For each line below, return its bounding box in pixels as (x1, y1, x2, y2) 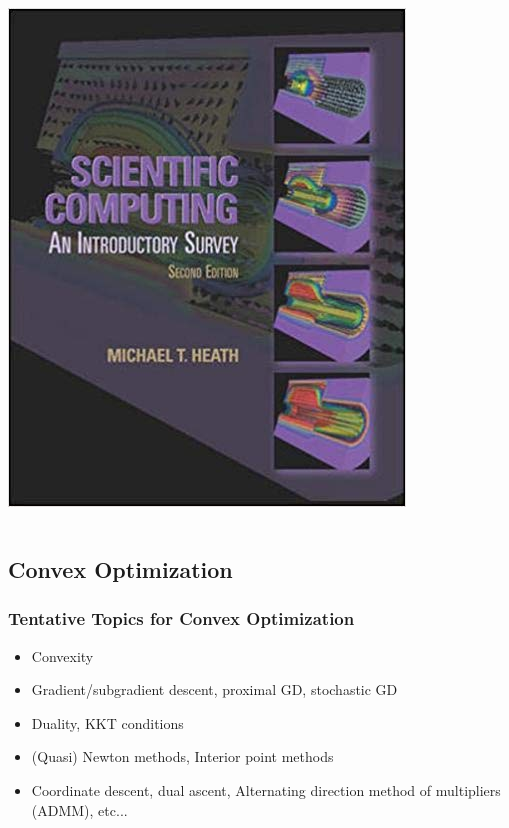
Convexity (31, 645, 94, 666)
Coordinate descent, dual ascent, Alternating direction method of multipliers (31, 779, 501, 800)
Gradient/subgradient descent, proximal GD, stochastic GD (31, 679, 398, 700)
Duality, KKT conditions (31, 712, 184, 733)
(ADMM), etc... (31, 799, 128, 820)
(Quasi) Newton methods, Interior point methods (31, 746, 334, 767)
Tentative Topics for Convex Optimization (8, 606, 355, 631)
